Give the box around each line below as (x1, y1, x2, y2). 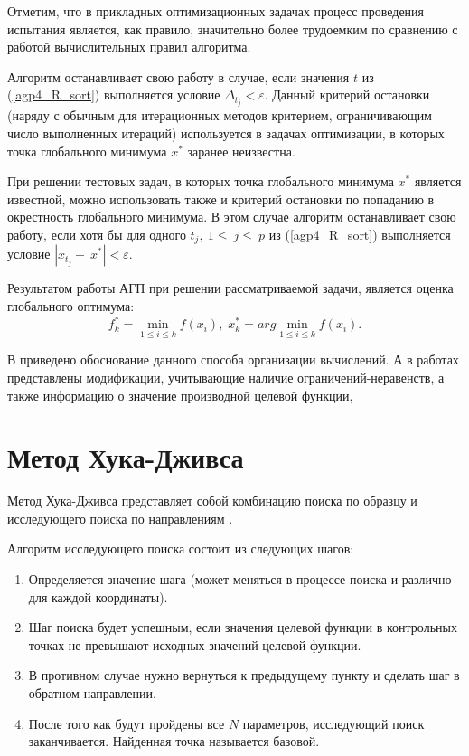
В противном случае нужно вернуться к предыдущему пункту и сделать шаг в (28, 666, 460, 685)
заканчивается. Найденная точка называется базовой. (28, 732, 320, 751)
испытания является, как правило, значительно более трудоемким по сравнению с (7, 19, 458, 38)
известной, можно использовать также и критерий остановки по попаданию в (7, 189, 435, 208)
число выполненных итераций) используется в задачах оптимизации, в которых (7, 124, 445, 143)
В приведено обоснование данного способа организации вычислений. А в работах (7, 350, 459, 369)
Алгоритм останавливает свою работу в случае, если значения (7, 67, 350, 86)
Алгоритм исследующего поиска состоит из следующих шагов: (7, 539, 354, 558)
